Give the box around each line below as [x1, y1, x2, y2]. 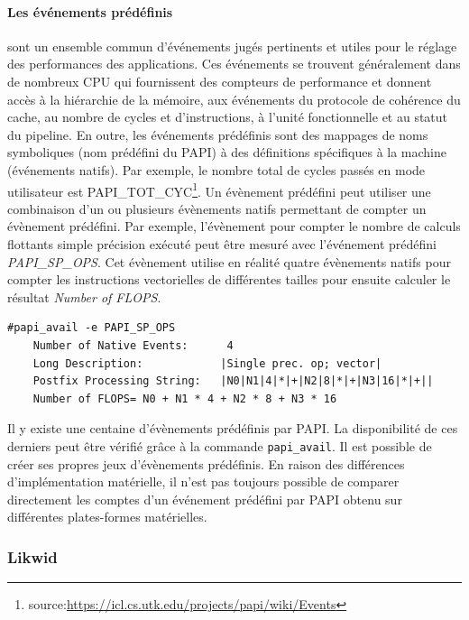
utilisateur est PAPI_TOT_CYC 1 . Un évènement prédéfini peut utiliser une [7, 179, 431, 200]
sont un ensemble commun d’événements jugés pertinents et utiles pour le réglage [7, 36, 457, 55]
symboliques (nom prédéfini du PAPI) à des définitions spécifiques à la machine [7, 143, 447, 162]
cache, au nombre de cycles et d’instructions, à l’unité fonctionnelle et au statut [7, 107, 448, 126]
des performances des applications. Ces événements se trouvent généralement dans [7, 54, 461, 73]
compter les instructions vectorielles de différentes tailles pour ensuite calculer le [7, 270, 451, 289]
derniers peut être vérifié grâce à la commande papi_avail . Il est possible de [7, 436, 432, 455]
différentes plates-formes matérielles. [7, 507, 207, 526]
